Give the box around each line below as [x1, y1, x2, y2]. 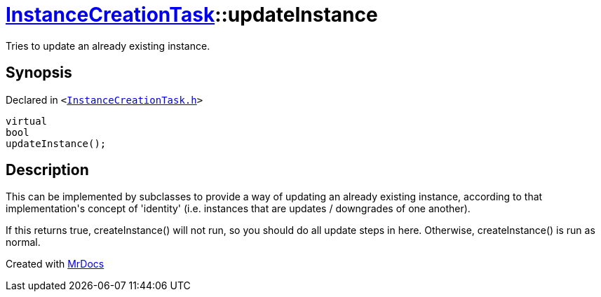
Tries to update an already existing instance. [6, 39, 210, 52]
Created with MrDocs [6, 258, 104, 270]
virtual [6, 115, 48, 127]
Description [6, 161, 89, 179]
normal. [6, 236, 41, 249]
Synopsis [6, 64, 72, 82]
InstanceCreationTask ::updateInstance [6, 3, 378, 27]
